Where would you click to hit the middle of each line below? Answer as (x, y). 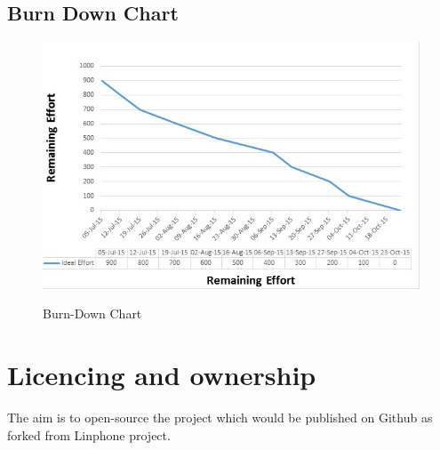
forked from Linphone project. (89, 434)
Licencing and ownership (162, 375)
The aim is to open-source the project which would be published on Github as (220, 418)
